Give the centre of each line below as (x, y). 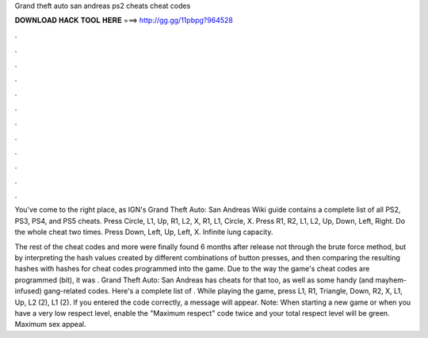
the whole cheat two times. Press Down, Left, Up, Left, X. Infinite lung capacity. (144, 232)
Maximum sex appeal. (50, 325)
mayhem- (391, 280)
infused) (29, 291)
